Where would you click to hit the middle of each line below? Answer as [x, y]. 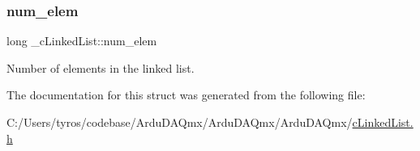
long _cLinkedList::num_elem [82, 41]
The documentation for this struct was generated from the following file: [186, 95]
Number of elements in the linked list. [101, 67]
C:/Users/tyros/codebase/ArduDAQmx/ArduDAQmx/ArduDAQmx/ [180, 122]
